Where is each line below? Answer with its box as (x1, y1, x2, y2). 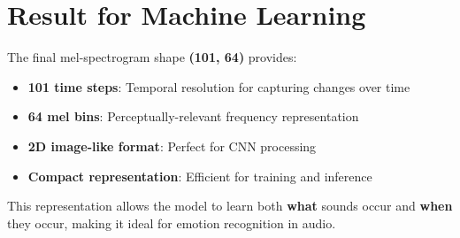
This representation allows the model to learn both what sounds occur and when (7, 196, 453, 215)
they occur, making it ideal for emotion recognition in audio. (7, 213, 336, 232)
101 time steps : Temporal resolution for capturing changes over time (27, 77, 410, 96)
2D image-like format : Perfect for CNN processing (27, 136, 317, 155)
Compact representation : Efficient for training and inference (27, 166, 372, 185)
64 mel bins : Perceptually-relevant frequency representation (27, 107, 359, 126)
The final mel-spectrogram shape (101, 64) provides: (7, 48, 297, 66)
